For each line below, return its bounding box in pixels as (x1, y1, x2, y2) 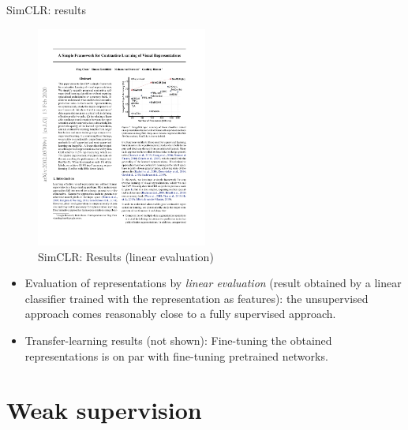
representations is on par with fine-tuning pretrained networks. (24, 347, 328, 364)
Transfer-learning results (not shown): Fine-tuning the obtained (24, 332, 332, 348)
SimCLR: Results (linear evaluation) (38, 248, 214, 264)
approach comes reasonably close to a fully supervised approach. (24, 305, 336, 322)
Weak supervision (6, 394, 202, 426)
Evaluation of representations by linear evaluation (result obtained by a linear (24, 275, 402, 291)
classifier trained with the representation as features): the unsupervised (24, 290, 369, 306)
